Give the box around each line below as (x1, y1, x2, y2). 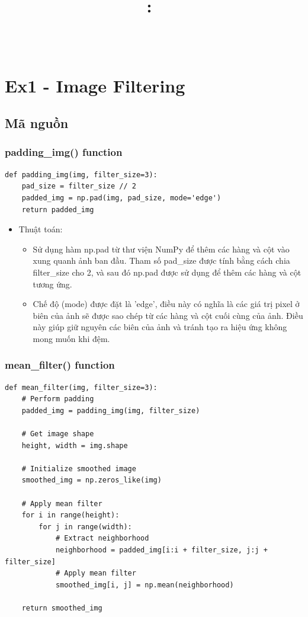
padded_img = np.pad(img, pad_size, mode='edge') (21, 193, 222, 202)
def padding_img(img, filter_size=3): (5, 170, 158, 179)
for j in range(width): (38, 522, 132, 531)
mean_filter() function (5, 357, 115, 372)
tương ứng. (33, 277, 72, 290)
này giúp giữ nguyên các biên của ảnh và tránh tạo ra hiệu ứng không (33, 321, 287, 333)
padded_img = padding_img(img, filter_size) (21, 406, 200, 415)
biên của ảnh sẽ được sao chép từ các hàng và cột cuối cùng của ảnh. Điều (33, 309, 303, 321)
